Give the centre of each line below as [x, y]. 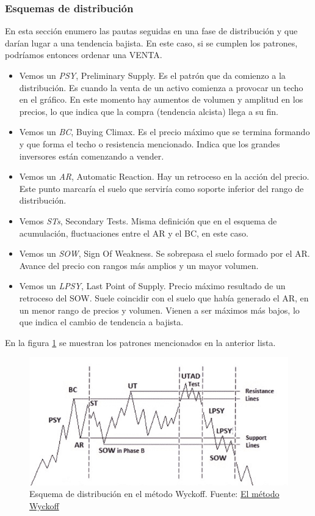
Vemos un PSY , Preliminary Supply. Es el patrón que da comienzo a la [152, 75]
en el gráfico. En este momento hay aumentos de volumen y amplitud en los [161, 99]
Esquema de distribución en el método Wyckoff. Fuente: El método [154, 494]
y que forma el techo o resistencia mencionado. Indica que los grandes [150, 143]
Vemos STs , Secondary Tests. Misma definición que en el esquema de [148, 220]
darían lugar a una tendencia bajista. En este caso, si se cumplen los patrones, [151, 42]
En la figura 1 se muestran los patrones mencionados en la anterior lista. [140, 342]
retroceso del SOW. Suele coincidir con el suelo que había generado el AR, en [164, 297]
